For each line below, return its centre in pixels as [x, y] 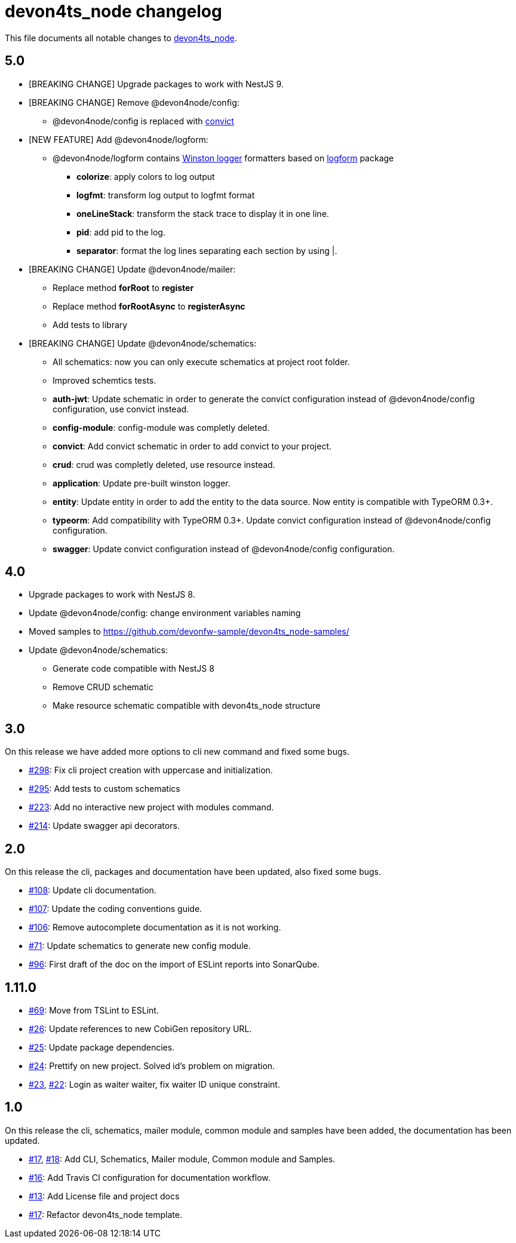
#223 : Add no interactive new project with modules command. [151, 807]
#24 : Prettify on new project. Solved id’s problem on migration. [152, 1066]
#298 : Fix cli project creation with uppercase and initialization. [151, 770]
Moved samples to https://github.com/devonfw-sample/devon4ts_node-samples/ [189, 632]
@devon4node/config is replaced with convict [143, 121]
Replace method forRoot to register [123, 287]
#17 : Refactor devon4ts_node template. [105, 1214]
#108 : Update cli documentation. [93, 890]
